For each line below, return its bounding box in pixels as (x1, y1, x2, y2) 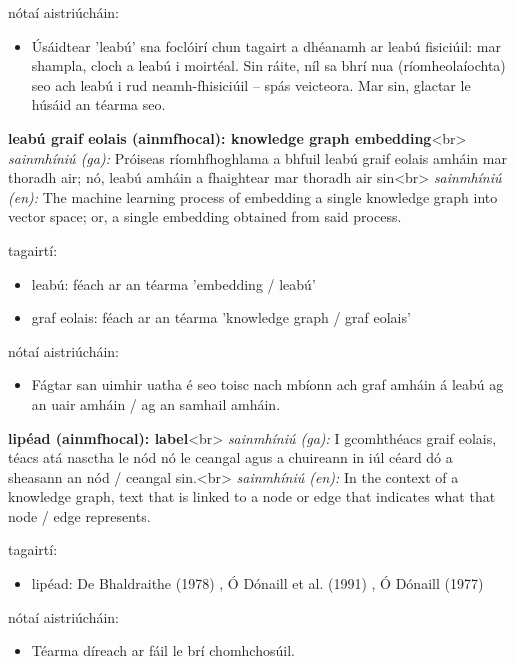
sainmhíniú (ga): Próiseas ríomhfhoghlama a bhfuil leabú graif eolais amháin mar (8, 147, 507, 168)
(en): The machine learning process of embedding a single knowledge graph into (8, 186, 498, 207)
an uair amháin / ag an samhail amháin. (31, 393, 281, 414)
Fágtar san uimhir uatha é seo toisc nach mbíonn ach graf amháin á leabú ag (31, 374, 504, 395)
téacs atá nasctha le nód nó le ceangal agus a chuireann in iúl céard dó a (8, 447, 453, 468)
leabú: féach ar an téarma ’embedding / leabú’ (31, 273, 316, 294)
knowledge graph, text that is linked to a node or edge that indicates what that (8, 486, 496, 507)
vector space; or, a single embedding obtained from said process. (8, 206, 402, 227)
